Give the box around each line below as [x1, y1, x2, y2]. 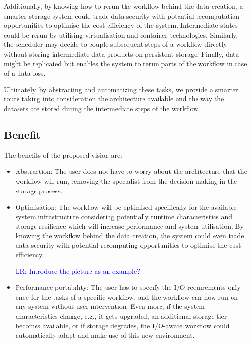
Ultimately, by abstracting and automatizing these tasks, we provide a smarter [4, 84, 238, 94]
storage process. [15, 185, 63, 195]
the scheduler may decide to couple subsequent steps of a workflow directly [4, 39, 227, 49]
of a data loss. [4, 68, 46, 78]
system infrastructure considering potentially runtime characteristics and [15, 211, 233, 221]
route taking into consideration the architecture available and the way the [4, 94, 224, 104]
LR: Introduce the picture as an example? [15, 266, 140, 276]
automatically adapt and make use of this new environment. [15, 330, 195, 340]
